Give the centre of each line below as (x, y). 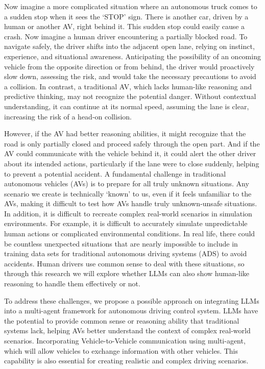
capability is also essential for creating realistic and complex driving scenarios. (126, 361)
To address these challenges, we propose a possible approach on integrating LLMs (132, 300)
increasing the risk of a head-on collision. (68, 116)
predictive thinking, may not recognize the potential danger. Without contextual (130, 96)
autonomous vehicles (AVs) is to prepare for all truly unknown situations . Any (127, 183)
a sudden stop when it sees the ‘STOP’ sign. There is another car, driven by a (126, 16)
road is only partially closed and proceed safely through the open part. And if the (132, 143)
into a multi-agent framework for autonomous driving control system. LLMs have (131, 311)
